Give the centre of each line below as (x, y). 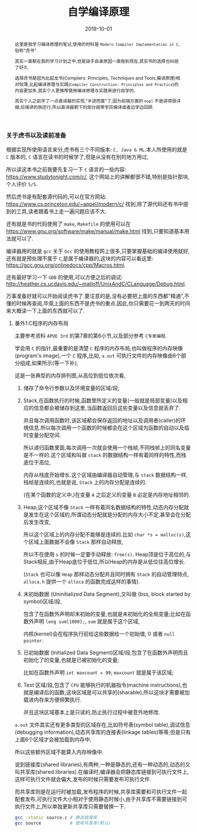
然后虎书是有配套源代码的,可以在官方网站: (57, 196)
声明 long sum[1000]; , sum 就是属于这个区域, (87, 621)
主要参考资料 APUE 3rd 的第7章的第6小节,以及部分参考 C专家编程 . (91, 336)
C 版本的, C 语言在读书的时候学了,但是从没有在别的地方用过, (77, 157)
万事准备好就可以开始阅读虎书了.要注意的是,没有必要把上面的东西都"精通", (95, 296)
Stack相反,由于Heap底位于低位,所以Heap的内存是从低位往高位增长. (104, 561)
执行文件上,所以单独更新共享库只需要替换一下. (70, 806)
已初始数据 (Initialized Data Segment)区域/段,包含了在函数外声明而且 (106, 652)
